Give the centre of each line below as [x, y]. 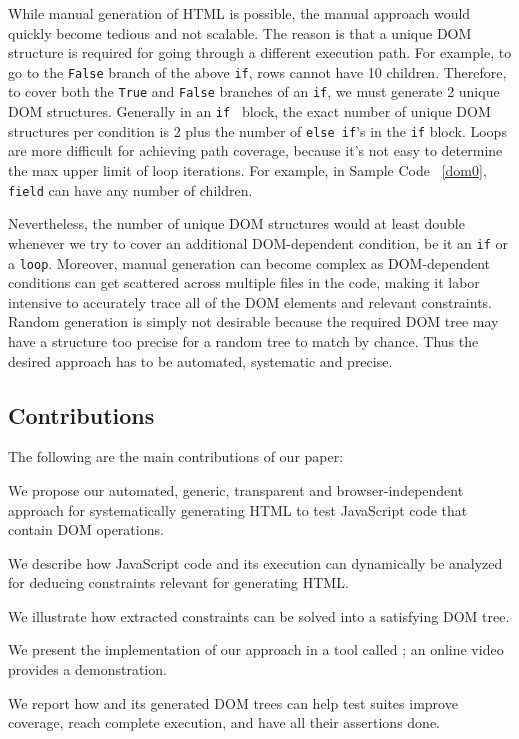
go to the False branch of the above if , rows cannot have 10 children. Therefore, [257, 71]
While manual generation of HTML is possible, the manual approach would [239, 13]
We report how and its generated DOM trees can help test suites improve [233, 702]
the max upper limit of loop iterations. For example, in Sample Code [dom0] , [247, 170]
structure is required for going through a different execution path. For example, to [260, 52]
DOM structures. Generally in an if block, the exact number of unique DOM [249, 111]
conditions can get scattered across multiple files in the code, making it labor [244, 282]
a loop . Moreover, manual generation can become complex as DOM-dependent [249, 262]
